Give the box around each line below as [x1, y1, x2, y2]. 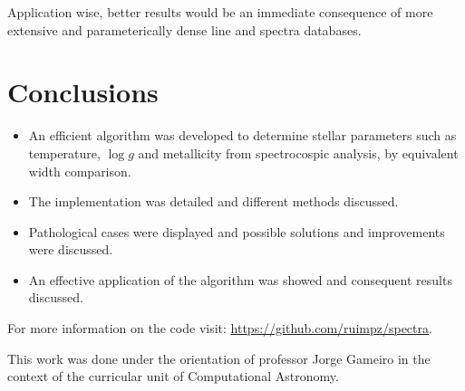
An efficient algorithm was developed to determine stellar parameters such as [28, 126, 457, 145]
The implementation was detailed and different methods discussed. [28, 192, 399, 211]
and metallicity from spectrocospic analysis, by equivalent [138, 143, 459, 162]
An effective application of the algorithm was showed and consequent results [28, 270, 452, 289]
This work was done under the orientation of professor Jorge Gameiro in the [7, 348, 431, 367]
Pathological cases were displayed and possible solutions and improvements [28, 222, 445, 241]
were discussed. [28, 240, 113, 259]
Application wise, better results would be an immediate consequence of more [7, 3, 433, 21]
